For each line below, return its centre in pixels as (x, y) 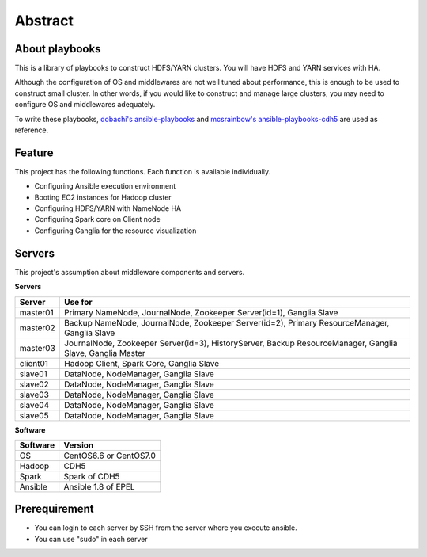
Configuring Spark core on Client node (98, 219)
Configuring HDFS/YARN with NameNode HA (108, 208)
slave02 (34, 384)
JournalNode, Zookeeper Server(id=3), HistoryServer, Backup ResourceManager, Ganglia (231, 343)
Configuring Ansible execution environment (105, 186)
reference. (32, 130)
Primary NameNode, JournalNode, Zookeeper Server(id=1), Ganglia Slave (201, 312)
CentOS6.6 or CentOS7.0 (110, 456)
